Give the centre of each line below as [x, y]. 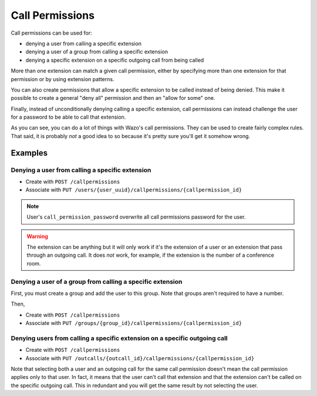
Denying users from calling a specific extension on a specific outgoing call [119, 338]
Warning [37, 236]
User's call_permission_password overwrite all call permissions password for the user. [136, 217]
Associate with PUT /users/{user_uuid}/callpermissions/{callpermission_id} [134, 190]
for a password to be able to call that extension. [68, 117]
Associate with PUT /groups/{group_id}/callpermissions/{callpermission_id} [134, 323]
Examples [29, 153]
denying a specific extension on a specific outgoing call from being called [115, 60]
